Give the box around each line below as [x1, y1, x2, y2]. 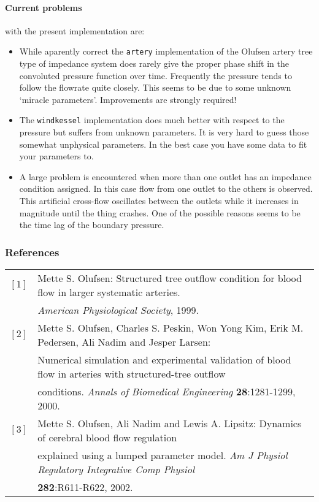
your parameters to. [19, 150, 94, 162]
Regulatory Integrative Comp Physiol [37, 462, 195, 477]
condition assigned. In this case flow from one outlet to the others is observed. [19, 182, 313, 195]
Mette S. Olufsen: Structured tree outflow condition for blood [37, 271, 302, 286]
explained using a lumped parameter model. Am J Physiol [37, 448, 288, 463]
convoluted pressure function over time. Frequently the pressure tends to [19, 69, 292, 82]
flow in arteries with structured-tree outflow [37, 367, 226, 381]
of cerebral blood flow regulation [37, 430, 177, 445]
